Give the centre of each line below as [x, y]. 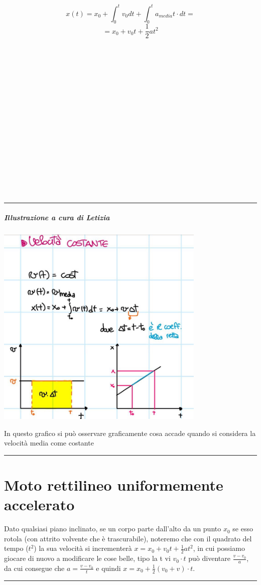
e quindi [108, 568]
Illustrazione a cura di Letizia [57, 217]
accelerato [39, 504]
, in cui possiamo [219, 548]
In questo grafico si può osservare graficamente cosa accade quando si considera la [130, 433]
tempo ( [16, 548]
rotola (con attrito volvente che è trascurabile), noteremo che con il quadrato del [128, 538]
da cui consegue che [34, 568]
